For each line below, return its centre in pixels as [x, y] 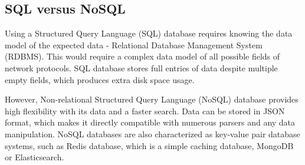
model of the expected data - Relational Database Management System [134, 44]
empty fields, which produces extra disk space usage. [100, 79]
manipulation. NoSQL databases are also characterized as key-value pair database [152, 133]
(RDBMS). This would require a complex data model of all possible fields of [142, 56]
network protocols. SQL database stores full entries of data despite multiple [141, 67]
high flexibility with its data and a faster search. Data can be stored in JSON [145, 110]
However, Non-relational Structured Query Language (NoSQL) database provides [152, 99]
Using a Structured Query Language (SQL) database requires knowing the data [149, 33]
